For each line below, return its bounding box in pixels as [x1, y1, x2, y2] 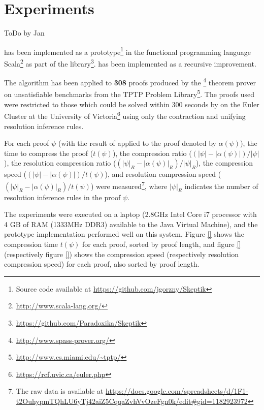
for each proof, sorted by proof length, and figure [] [82, 238, 241, 249]
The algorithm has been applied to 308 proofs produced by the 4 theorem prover [4, 76, 256, 87]
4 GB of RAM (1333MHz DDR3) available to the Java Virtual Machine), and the [4, 218, 258, 229]
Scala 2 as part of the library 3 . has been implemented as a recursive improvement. [4, 56, 256, 69]
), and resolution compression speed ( [105, 169, 221, 179]
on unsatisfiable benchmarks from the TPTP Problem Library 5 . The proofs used [4, 87, 255, 100]
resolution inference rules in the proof [4, 192, 121, 202]
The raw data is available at [16, 386, 104, 396]
